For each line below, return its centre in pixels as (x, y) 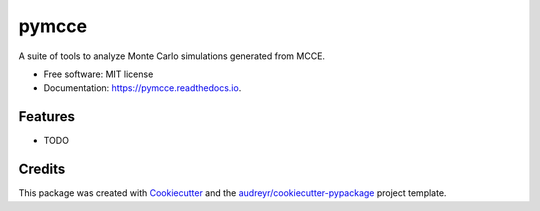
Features (46, 116)
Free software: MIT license (98, 74)
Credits (42, 169)
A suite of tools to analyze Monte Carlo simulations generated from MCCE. (171, 56)
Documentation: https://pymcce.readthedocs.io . (142, 88)
